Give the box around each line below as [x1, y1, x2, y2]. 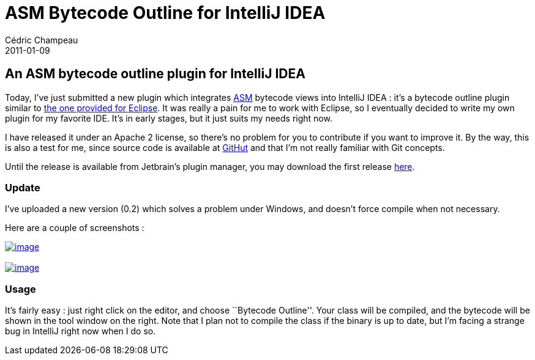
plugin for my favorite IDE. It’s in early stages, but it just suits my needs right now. [5, 112, 332, 123]
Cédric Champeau [5, 34, 78, 45]
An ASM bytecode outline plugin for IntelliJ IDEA [5, 66, 305, 82]
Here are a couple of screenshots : [5, 222, 144, 233]
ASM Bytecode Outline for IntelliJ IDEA [5, 2, 326, 23]
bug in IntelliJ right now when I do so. [5, 326, 156, 337]
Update [5, 181, 40, 194]
